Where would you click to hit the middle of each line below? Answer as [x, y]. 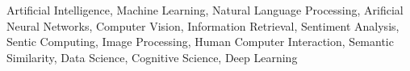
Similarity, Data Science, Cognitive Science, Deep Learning [152, 57]
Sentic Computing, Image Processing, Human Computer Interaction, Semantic [200, 42]
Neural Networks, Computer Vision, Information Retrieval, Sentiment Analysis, [203, 25]
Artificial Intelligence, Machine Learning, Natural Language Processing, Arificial [205, 10]
